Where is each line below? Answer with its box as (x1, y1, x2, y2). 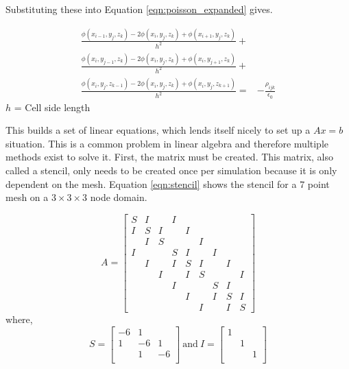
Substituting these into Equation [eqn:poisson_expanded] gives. (5, 2, 273, 16)
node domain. (90, 190, 147, 204)
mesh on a (5, 190, 49, 204)
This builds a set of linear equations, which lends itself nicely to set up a (5, 123, 311, 137)
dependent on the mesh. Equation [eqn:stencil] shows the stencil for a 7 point (5, 176, 330, 191)
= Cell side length (14, 99, 91, 114)
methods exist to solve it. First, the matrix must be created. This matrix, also (5, 150, 334, 164)
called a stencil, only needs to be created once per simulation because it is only (5, 163, 337, 177)
